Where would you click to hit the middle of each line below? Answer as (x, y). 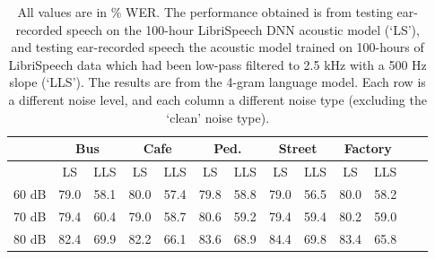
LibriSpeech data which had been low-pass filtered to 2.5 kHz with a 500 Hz (217, 64)
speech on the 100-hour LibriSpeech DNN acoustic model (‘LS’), (243, 29)
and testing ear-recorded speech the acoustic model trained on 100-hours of (217, 47)
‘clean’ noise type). (218, 117)
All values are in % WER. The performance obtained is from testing (205, 12)
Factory (368, 148)
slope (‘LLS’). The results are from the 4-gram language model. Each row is (217, 82)
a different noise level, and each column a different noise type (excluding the (217, 99)
